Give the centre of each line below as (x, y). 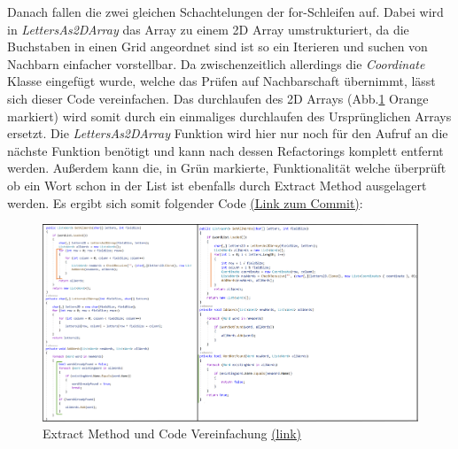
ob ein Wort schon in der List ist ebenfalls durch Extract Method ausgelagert (217, 185)
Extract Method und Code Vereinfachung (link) (172, 434)
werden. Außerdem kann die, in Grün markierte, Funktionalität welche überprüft (227, 168)
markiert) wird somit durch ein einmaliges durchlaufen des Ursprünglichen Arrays (229, 116)
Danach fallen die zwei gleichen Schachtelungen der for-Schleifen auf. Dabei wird (225, 12)
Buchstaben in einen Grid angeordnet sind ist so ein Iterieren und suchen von (217, 46)
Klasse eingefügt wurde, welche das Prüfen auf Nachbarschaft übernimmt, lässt (221, 81)
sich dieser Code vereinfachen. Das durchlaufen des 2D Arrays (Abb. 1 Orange (218, 98)
